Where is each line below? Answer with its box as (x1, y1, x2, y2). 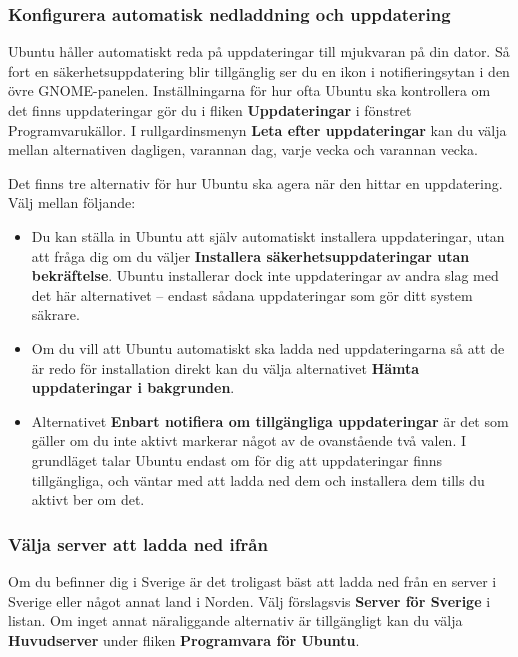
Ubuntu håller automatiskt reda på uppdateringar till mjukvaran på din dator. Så (8, 41, 510, 62)
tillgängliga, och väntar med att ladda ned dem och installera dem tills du (31, 469, 485, 490)
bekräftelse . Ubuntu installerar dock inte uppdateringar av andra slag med (31, 265, 499, 286)
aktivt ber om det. (31, 489, 145, 510)
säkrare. (31, 304, 80, 325)
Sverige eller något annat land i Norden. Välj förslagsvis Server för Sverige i (8, 590, 491, 611)
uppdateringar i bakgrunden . (31, 377, 235, 398)
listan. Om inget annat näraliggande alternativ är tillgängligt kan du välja (8, 610, 463, 631)
